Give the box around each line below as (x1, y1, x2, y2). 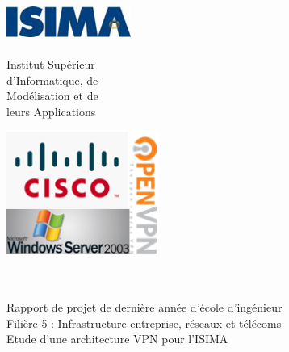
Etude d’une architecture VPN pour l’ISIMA (6, 330, 228, 347)
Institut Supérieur (6, 55, 95, 72)
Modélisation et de (6, 87, 98, 104)
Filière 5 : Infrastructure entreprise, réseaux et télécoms (6, 314, 282, 331)
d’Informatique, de (6, 71, 98, 88)
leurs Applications (6, 103, 96, 119)
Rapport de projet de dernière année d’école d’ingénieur (6, 299, 283, 316)
